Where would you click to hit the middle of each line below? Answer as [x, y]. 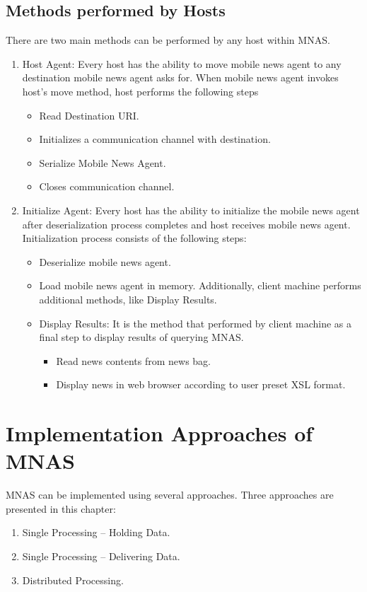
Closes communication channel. [107, 186]
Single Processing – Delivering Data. [101, 556]
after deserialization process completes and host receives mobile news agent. [186, 224]
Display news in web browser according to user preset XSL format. [201, 384]
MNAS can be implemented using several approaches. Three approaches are [170, 495]
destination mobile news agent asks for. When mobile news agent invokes [180, 77]
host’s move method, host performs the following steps [140, 91]
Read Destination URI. [89, 115]
